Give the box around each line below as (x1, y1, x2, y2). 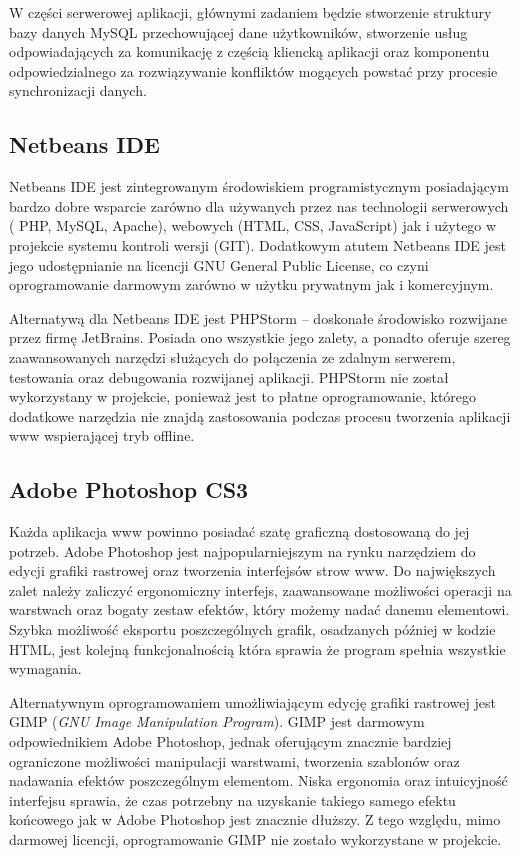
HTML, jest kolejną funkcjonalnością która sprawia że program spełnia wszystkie (9, 638, 506, 659)
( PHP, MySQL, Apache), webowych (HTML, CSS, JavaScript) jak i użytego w (9, 215, 497, 236)
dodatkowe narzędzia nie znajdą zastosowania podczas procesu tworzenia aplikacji (9, 405, 511, 426)
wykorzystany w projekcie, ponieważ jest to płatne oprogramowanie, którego (9, 386, 477, 407)
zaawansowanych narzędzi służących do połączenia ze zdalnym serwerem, (9, 346, 456, 367)
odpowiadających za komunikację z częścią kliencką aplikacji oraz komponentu (9, 41, 490, 62)
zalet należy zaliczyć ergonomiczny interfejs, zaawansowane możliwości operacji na (9, 579, 512, 600)
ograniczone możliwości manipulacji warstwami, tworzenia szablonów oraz (9, 750, 460, 771)
